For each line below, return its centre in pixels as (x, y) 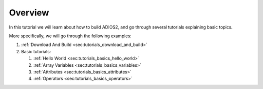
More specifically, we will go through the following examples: (70, 36)
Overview (29, 13)
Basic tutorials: (36, 51)
